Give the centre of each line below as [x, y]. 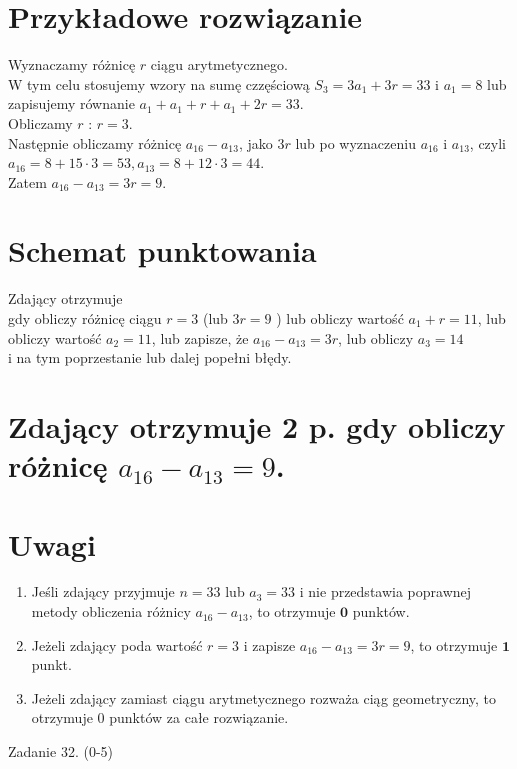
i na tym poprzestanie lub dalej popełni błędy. [150, 357]
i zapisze [269, 644]
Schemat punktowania [162, 250]
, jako [255, 142]
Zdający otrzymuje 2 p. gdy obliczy [257, 425]
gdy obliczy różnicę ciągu [85, 318]
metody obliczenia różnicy [111, 611]
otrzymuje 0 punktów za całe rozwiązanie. [160, 717]
